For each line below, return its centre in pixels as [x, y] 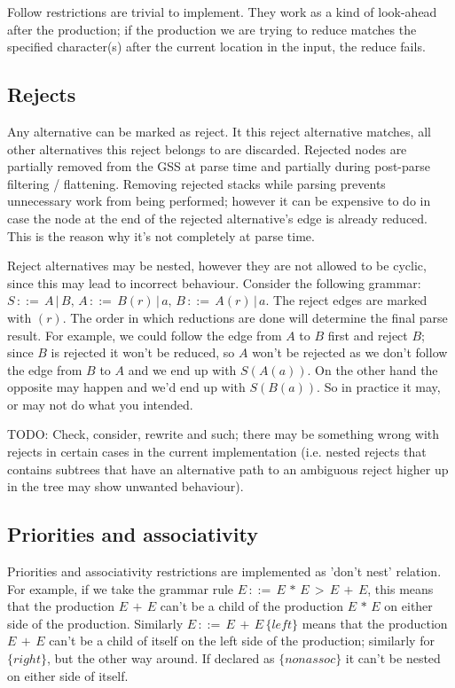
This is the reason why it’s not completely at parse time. [161, 235]
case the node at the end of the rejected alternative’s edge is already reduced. [218, 218]
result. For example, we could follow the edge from [145, 335]
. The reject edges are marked [346, 300]
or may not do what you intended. [100, 404]
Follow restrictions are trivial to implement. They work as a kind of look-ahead [222, 12]
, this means [400, 588]
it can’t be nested [393, 658]
